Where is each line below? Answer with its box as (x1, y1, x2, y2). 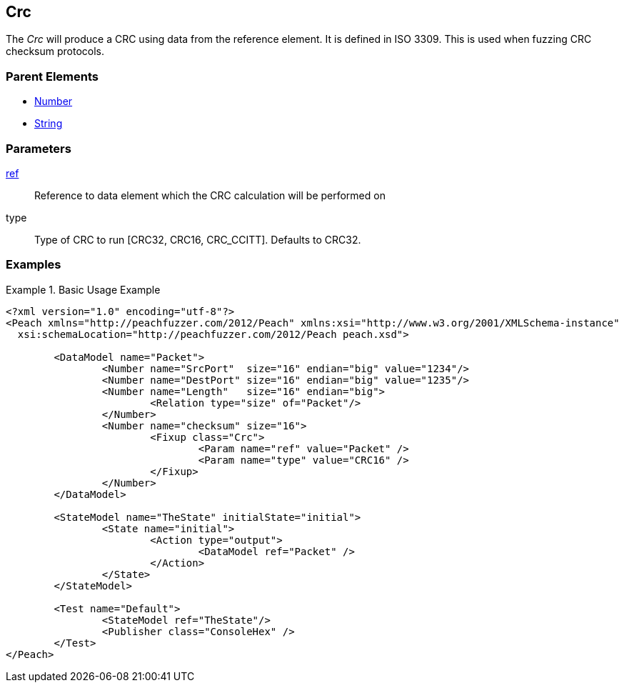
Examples (6, 257, 61, 272)
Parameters (6, 141, 71, 156)
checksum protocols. (6, 45, 105, 58)
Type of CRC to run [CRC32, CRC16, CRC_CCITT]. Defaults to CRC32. (34, 233, 361, 246)
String (34, 117, 63, 130)
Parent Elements (6, 69, 99, 84)
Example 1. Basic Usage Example (6, 283, 161, 296)
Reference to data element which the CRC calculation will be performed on (34, 189, 386, 201)
